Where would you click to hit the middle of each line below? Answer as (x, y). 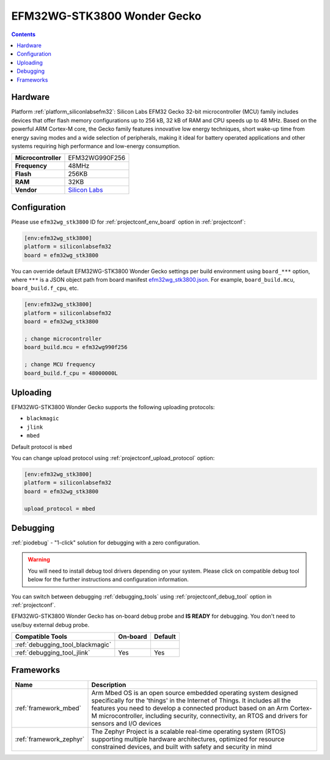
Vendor (26, 190)
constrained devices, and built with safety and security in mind (182, 747)
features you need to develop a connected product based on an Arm (190, 708)
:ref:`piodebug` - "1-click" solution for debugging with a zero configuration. (106, 543)
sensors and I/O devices (126, 723)
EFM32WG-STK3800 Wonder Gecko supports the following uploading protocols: (113, 407)
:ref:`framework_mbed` (48, 708)
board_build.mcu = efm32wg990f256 (76, 347)
